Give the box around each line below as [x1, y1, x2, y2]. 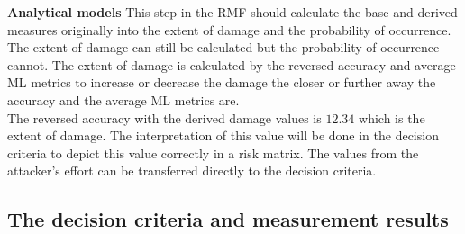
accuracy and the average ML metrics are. [7, 90, 240, 109]
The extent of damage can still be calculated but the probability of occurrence [7, 38, 440, 57]
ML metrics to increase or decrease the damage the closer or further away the [7, 73, 436, 92]
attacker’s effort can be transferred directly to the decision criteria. [7, 161, 377, 180]
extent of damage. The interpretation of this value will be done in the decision [7, 126, 439, 145]
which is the [359, 108, 425, 127]
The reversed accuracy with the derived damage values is [7, 108, 322, 127]
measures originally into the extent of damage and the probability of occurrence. [7, 20, 451, 39]
